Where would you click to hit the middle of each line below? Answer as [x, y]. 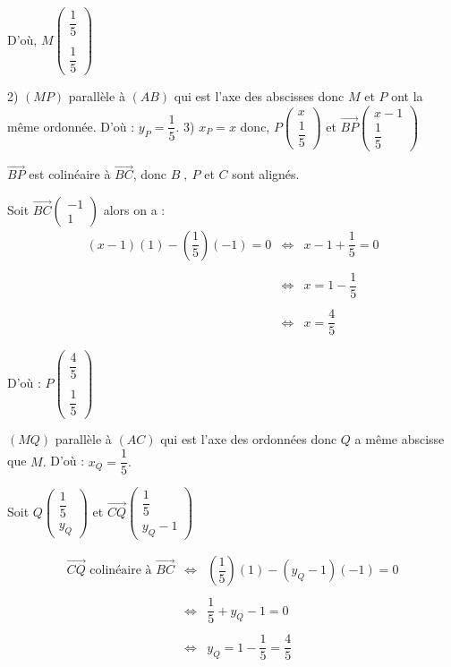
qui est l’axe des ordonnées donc [249, 439]
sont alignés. [266, 174]
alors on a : [134, 209]
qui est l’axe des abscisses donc [259, 96]
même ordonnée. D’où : [71, 126]
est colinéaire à [70, 174]
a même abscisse [400, 439]
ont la [407, 96]
